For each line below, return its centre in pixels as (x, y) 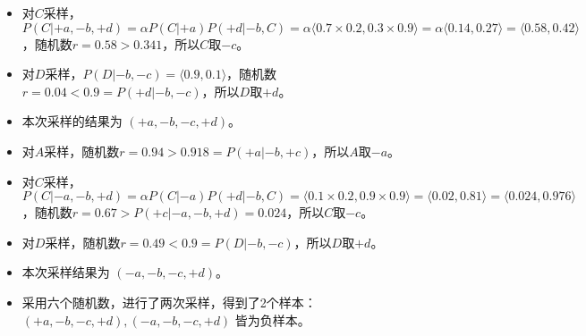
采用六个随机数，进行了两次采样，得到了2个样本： (169, 302)
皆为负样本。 (272, 319)
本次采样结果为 (66, 272)
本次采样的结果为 (72, 121)
